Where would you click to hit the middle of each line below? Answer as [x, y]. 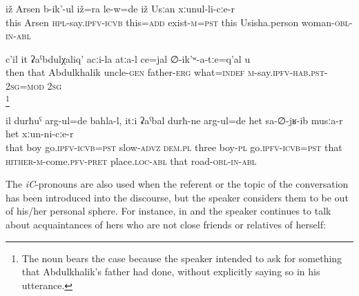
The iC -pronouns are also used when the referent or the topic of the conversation [177, 184]
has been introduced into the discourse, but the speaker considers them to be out [177, 197]
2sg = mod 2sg [34, 85]
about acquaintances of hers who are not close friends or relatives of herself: [166, 225]
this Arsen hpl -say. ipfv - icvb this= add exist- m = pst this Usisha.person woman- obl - [179, 22]
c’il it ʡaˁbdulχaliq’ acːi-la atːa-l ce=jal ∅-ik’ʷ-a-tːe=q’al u [128, 58]
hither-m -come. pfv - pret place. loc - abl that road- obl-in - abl [131, 160]
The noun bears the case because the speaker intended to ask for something [182, 258]
